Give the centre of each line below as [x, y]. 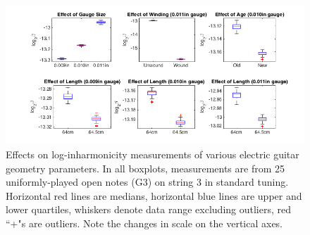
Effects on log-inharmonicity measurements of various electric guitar [153, 154]
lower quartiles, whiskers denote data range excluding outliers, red [148, 209]
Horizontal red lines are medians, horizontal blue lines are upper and [154, 195]
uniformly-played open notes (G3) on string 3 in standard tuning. [147, 182]
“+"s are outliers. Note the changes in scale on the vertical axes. [144, 223]
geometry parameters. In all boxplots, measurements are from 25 [145, 168]
